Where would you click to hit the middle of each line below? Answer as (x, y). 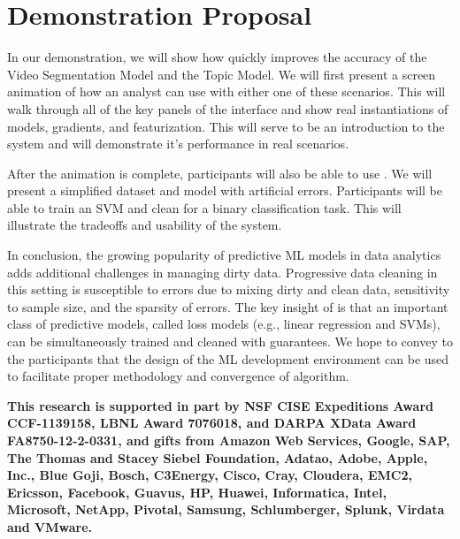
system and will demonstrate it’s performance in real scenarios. (178, 144)
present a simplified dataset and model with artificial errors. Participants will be (225, 190)
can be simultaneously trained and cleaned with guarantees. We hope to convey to (230, 342)
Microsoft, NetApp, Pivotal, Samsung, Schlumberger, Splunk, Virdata (226, 509)
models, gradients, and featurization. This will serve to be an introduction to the (226, 126)
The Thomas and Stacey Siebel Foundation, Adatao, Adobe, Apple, (218, 457)
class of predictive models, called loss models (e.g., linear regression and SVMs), (224, 324)
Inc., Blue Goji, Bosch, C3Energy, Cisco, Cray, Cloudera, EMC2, (210, 475)
